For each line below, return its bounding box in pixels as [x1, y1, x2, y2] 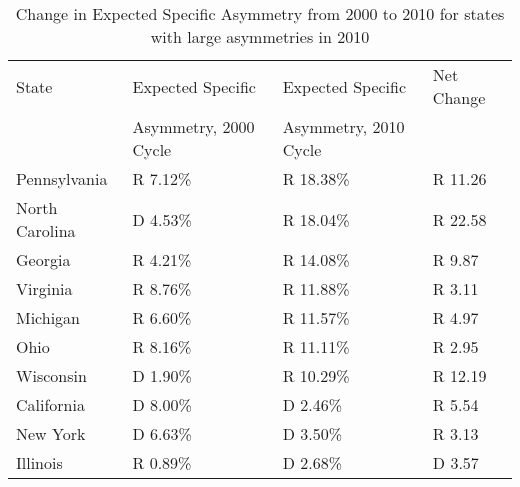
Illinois [16, 451, 63, 474]
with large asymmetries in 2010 [150, 25, 370, 48]
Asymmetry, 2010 [282, 115, 405, 138]
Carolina [16, 219, 76, 242]
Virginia [16, 277, 73, 300]
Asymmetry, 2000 [132, 115, 255, 138]
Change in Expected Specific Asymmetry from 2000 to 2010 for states [15, 2, 505, 25]
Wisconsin [16, 364, 87, 387]
